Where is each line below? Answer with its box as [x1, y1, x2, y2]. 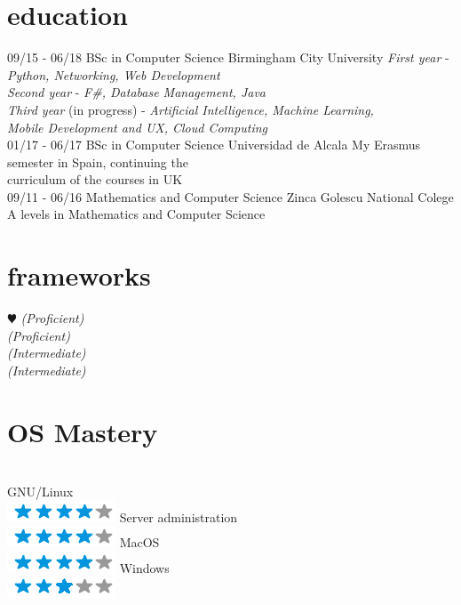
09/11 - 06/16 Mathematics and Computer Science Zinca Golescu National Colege [7, 187, 454, 206]
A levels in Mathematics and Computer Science [7, 205, 266, 223]
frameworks [7, 257, 151, 294]
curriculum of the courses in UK [7, 170, 183, 189]
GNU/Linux [7, 482, 74, 501]
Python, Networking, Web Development [7, 65, 220, 84]
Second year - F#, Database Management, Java [7, 83, 266, 101]
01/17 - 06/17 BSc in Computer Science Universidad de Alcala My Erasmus [7, 135, 421, 154]
